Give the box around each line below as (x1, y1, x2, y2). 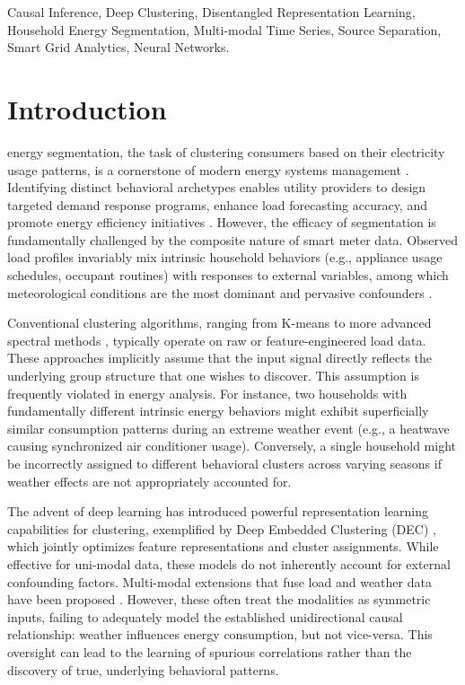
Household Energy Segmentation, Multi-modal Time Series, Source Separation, (7, 20, 442, 39)
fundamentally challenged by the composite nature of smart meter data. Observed (7, 230, 459, 249)
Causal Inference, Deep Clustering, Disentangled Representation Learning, (7, 3, 416, 21)
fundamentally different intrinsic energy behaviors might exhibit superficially (7, 401, 429, 420)
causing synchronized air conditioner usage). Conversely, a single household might (7, 436, 456, 455)
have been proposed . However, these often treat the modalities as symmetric (7, 590, 431, 609)
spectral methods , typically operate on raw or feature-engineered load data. (7, 330, 426, 349)
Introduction (7, 90, 167, 127)
